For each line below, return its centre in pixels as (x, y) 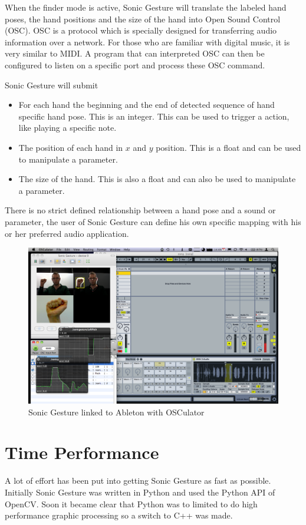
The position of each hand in (71, 147)
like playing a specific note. (68, 128)
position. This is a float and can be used (228, 147)
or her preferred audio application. (67, 233)
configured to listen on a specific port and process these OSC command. (135, 65)
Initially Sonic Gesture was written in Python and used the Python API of (140, 492)
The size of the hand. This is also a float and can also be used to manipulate (157, 179)
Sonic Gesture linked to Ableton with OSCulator (116, 412)
